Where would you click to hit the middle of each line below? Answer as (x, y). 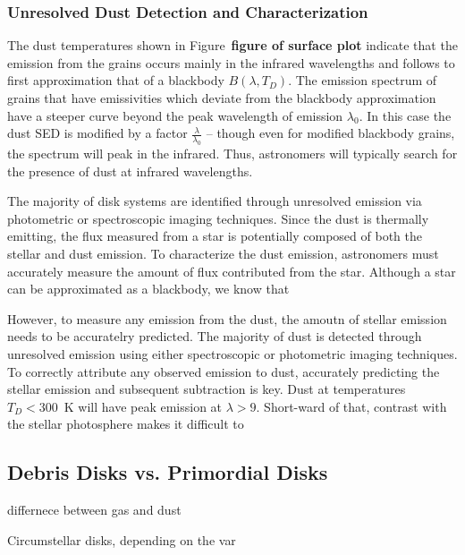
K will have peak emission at (143, 406)
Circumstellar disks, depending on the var (122, 539)
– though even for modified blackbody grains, (330, 133)
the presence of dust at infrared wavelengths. (130, 171)
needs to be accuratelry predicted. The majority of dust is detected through (215, 336)
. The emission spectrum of (363, 80)
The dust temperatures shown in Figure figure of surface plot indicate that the (232, 45)
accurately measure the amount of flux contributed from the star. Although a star (232, 271)
